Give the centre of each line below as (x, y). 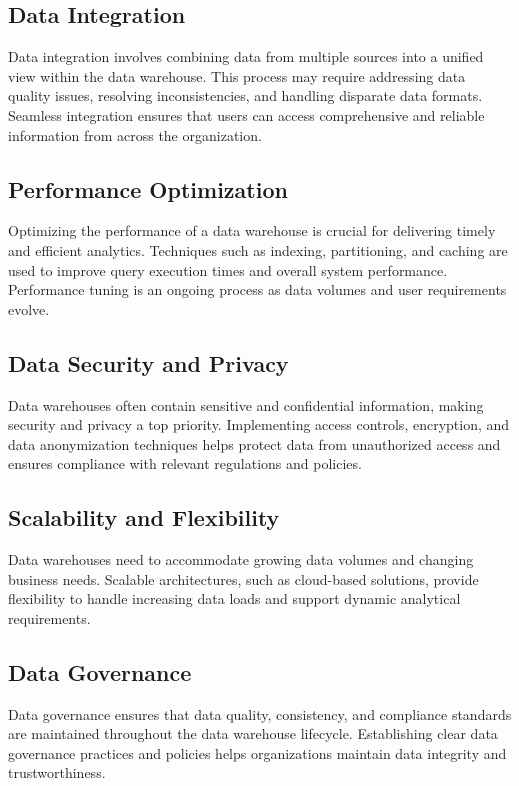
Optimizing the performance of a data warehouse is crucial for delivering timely (252, 230)
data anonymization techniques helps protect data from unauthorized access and (254, 443)
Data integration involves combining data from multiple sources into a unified (246, 56)
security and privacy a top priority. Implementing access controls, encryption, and (259, 424)
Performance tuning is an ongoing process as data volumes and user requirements (257, 289)
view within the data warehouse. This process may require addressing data (237, 75)
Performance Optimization (148, 188)
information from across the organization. (135, 134)
